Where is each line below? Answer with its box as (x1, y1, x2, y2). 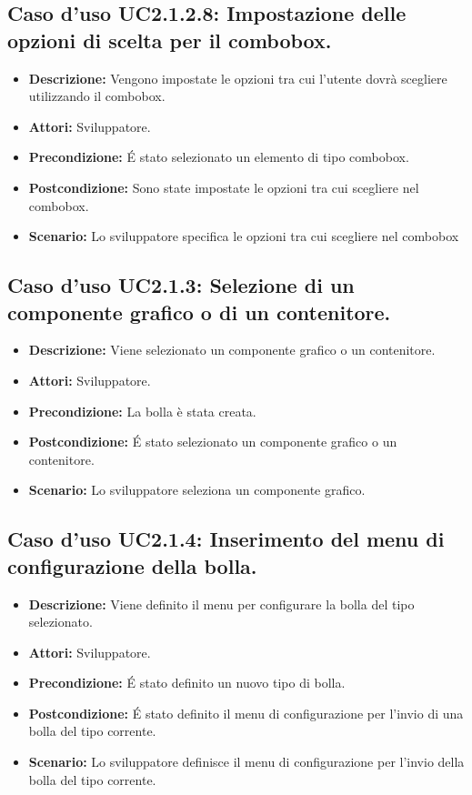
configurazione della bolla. (7, 551, 257, 579)
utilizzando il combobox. (28, 86, 166, 106)
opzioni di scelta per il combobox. (7, 25, 332, 54)
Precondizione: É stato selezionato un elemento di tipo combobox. (28, 147, 409, 166)
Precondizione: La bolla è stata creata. (28, 401, 256, 420)
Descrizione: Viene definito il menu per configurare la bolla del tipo (28, 594, 415, 613)
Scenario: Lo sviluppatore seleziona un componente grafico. (28, 480, 366, 499)
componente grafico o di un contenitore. (7, 297, 391, 326)
